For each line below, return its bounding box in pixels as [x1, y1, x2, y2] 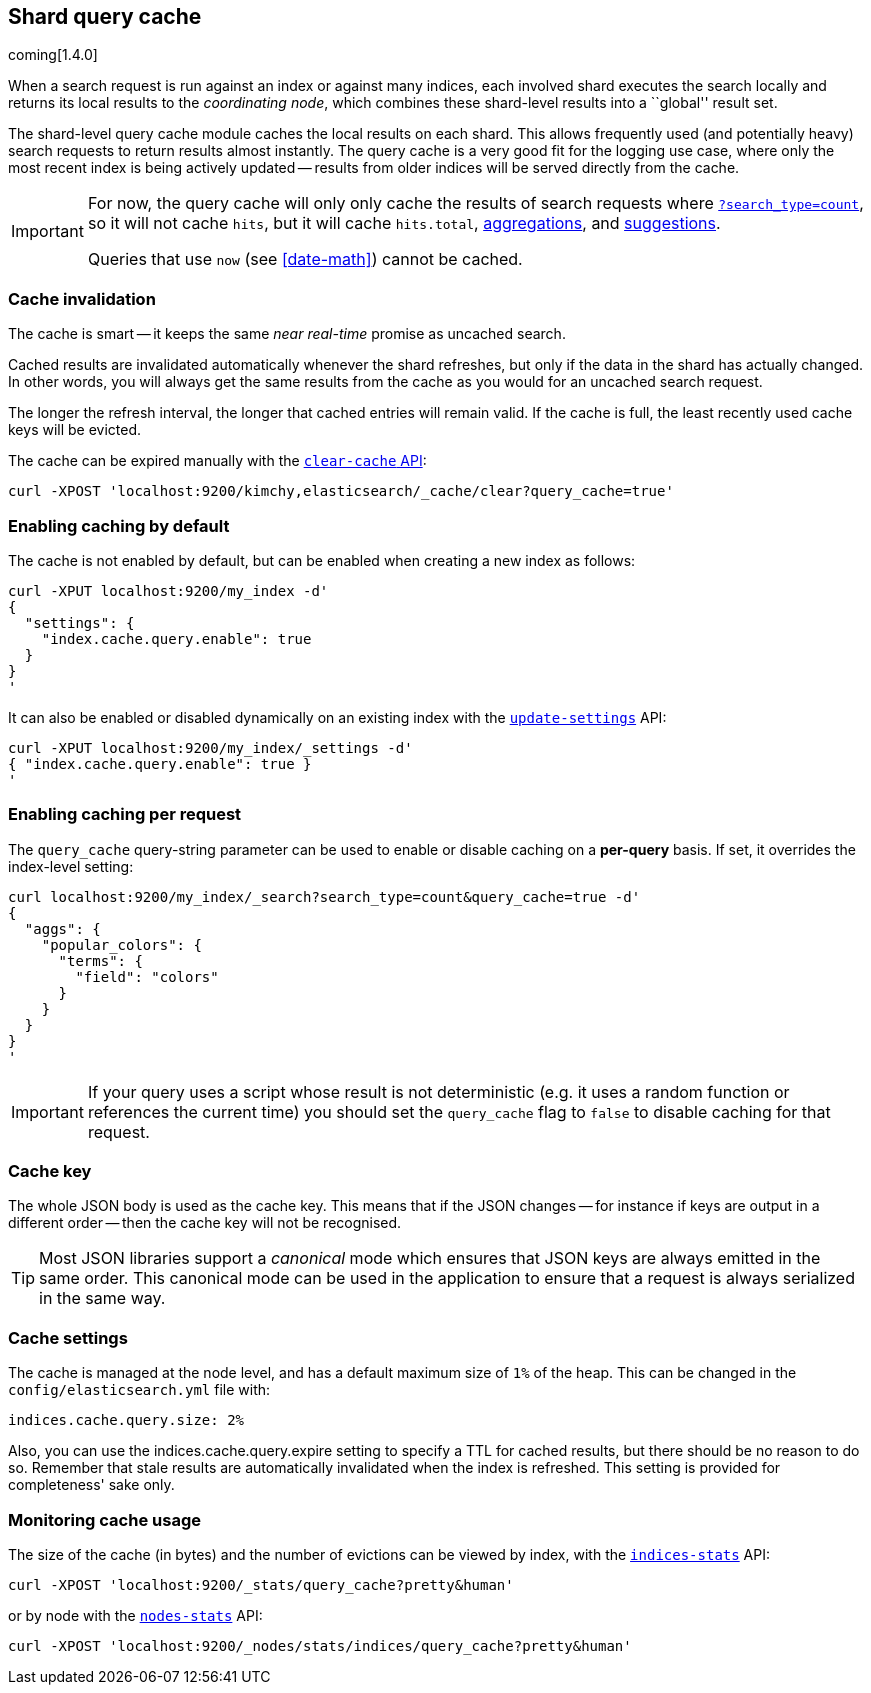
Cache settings [8, 1327, 128, 1348]
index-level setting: [8, 857, 134, 875]
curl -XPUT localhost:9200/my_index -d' [8, 582, 329, 599]
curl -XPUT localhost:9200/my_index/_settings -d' [8, 739, 413, 756]
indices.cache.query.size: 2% [8, 1412, 245, 1429]
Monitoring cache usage [8, 1509, 201, 1530]
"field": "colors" [75, 968, 219, 985]
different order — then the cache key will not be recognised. [8, 1214, 402, 1232]
